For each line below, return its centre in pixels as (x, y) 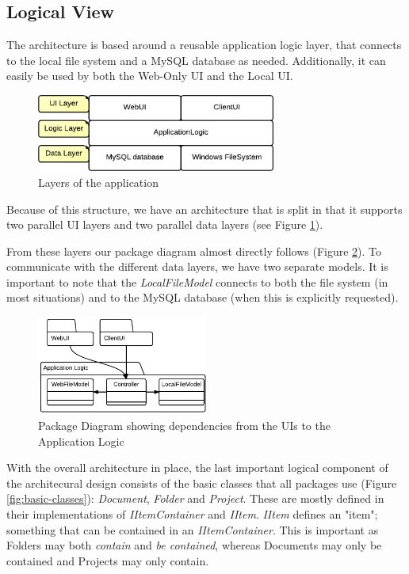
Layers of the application (98, 182)
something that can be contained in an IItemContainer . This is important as (193, 529)
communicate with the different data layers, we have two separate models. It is (197, 266)
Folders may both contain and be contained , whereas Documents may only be (194, 545)
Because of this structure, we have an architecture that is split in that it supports (204, 209)
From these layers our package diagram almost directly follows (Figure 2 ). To (194, 251)
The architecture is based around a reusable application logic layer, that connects (204, 45)
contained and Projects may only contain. (108, 560)
